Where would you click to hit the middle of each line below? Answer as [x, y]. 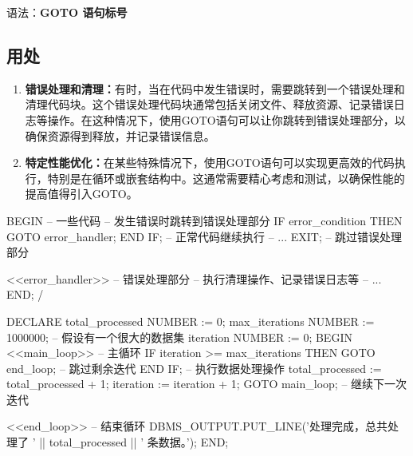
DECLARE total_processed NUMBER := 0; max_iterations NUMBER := [191, 321]
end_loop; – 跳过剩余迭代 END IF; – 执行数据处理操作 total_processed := [194, 368]
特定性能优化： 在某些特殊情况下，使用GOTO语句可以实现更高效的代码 [210, 163]
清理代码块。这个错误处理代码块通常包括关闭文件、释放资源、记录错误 [209, 104]
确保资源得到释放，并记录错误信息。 [120, 135]
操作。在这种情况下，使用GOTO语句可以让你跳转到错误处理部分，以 [226, 119]
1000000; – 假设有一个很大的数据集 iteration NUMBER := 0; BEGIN [179, 337]
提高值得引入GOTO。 [81, 194]
